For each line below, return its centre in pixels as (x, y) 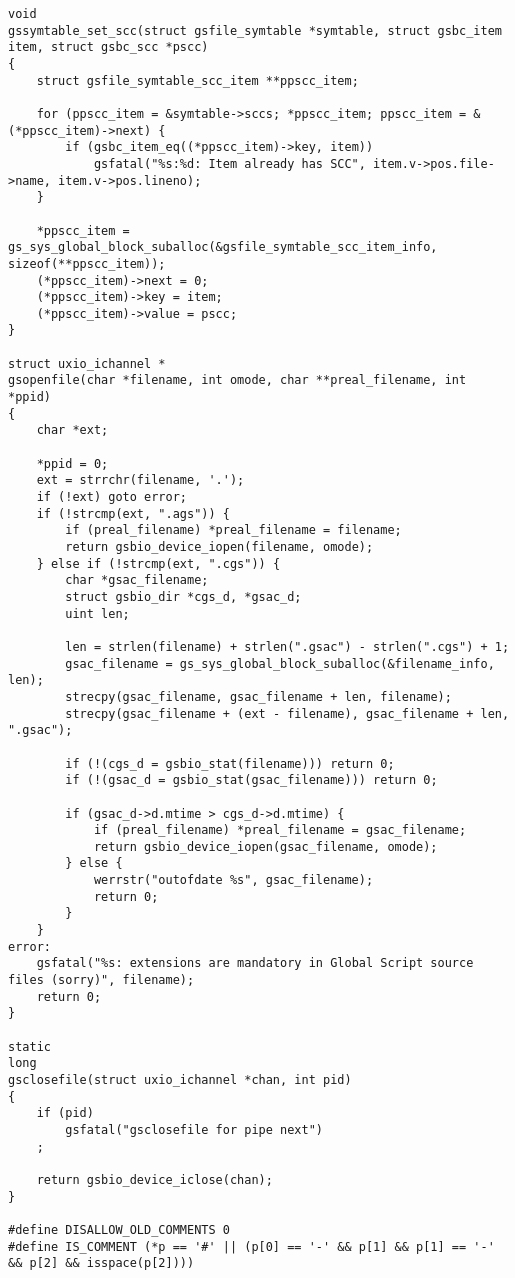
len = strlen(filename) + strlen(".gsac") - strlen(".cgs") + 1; (287, 646)
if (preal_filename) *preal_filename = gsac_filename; (280, 830)
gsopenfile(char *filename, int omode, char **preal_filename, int (237, 380)
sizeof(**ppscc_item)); (87, 263)
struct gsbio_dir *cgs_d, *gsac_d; (183, 596)
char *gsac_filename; (137, 580)
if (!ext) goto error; (111, 497)
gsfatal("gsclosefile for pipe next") (194, 1129)
